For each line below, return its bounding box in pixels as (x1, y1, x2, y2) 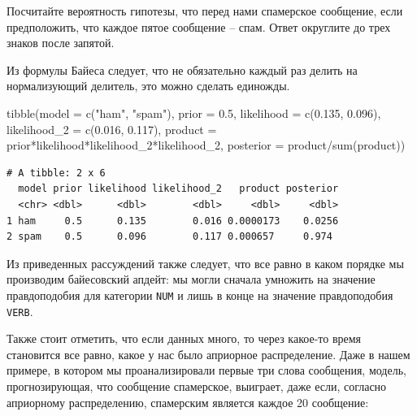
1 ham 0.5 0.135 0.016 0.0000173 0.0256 (7, 214, 339, 227)
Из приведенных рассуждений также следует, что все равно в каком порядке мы (7, 254, 404, 271)
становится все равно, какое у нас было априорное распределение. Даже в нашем (7, 345, 410, 362)
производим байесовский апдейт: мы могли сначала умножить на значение (7, 271, 376, 288)
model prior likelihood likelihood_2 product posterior (18, 183, 339, 195)
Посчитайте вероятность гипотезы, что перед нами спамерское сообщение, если (7, 2, 403, 19)
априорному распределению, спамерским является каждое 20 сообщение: (7, 393, 369, 410)
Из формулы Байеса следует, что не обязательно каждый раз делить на (7, 61, 358, 78)
